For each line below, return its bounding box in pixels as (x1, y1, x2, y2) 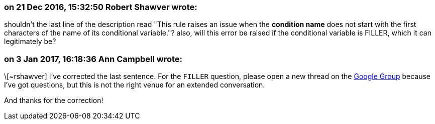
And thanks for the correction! (4, 96, 103, 105)
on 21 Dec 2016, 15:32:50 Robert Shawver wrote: (4, 2, 197, 12)
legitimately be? (4, 37, 56, 46)
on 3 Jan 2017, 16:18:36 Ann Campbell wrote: (4, 53, 183, 64)
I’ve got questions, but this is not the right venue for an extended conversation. (4, 80, 265, 89)
